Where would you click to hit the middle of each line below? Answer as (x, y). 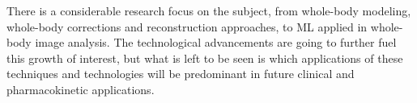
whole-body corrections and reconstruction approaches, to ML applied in (187, 26)
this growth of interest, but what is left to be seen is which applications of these (205, 58)
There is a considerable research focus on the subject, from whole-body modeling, (209, 10)
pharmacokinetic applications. (81, 89)
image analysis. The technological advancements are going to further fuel (216, 42)
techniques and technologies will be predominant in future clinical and (181, 74)
